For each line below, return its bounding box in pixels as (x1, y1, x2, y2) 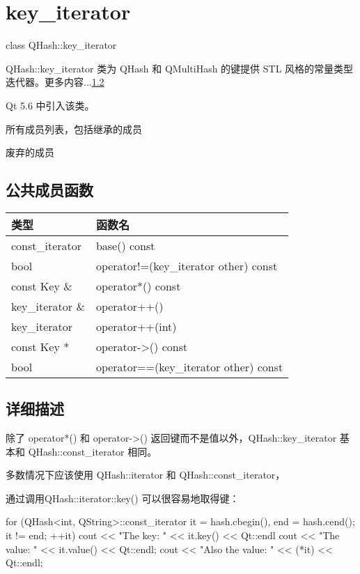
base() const (95, 237, 155, 254)
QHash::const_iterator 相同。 (28, 444, 157, 458)
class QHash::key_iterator (6, 38, 117, 52)
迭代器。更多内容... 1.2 (6, 75, 104, 89)
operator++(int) (95, 318, 177, 334)
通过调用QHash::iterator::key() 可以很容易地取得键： (6, 490, 240, 505)
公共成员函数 (6, 179, 93, 201)
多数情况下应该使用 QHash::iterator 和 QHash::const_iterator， (6, 467, 285, 482)
